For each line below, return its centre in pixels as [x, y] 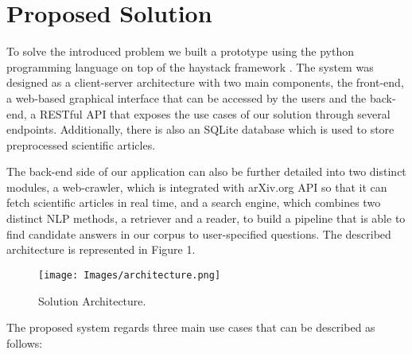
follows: [25, 342]
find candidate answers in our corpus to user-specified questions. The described [199, 233]
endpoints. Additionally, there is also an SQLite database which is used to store [200, 129]
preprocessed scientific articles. [81, 144]
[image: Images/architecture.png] [130, 275]
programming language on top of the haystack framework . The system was [190, 66]
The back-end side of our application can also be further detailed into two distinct [206, 171]
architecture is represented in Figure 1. [101, 249]
